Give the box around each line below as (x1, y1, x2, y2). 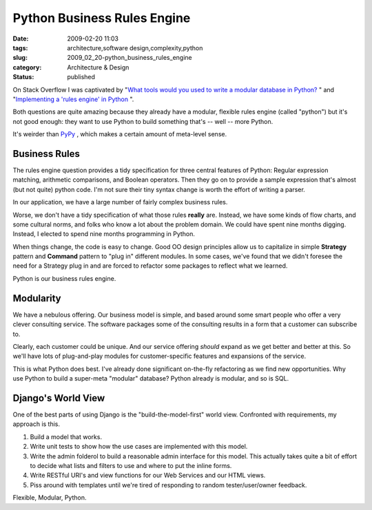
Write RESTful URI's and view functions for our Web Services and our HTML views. (30, 471, 266, 480)
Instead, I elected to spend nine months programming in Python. (12, 230, 196, 238)
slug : (12, 54, 28, 62)
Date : (12, 34, 29, 43)
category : (12, 63, 42, 72)
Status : (12, 73, 34, 81)
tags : (12, 43, 28, 52)
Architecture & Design (67, 63, 130, 72)
